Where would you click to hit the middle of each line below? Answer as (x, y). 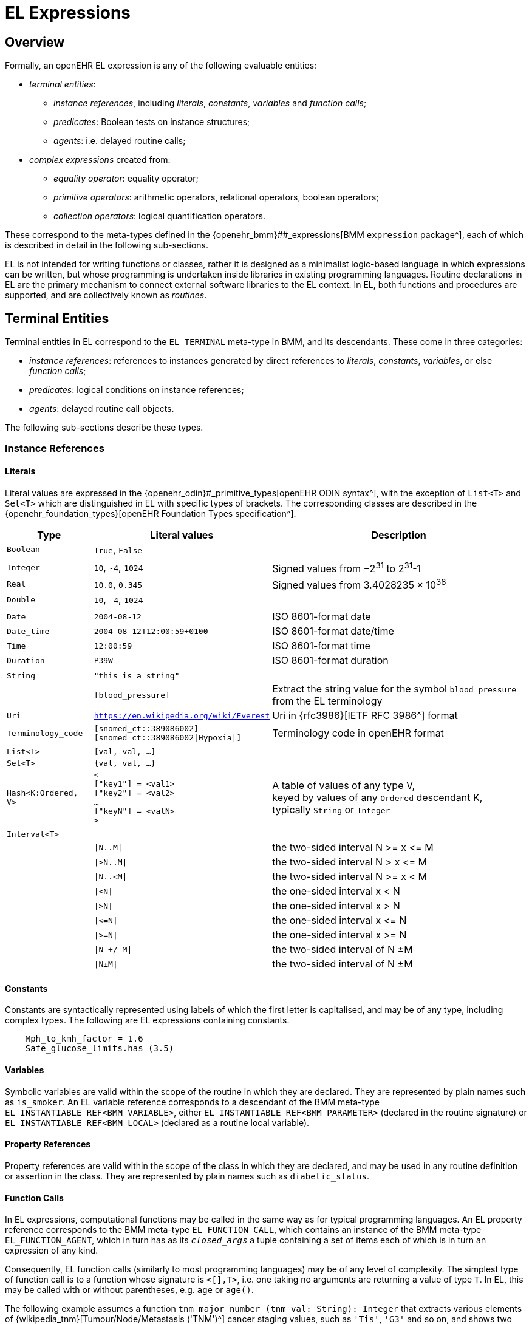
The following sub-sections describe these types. (104, 428)
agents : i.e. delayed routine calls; (120, 141)
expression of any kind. (52, 1251)
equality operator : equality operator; (126, 179)
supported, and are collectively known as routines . (106, 295)
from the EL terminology (327, 701)
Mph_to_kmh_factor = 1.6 (84, 1039)
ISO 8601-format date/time (333, 631)
